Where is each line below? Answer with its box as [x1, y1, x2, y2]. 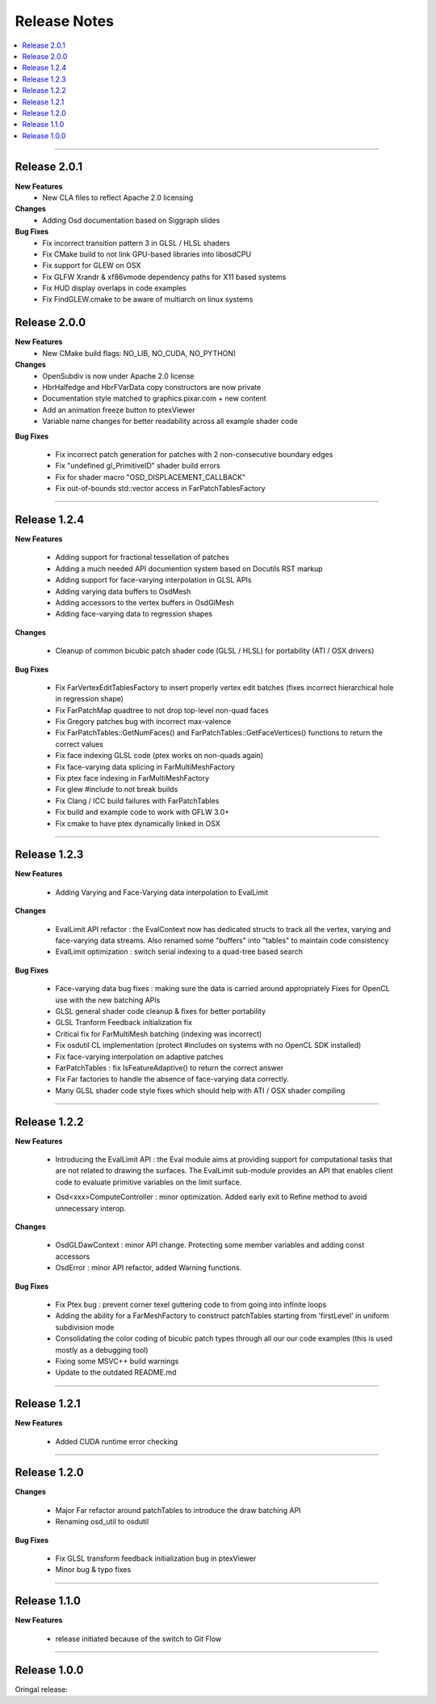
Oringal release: [15, 1684, 68, 1694]
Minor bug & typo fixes [55, 1565, 132, 1575]
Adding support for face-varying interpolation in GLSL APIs [55, 575, 252, 585]
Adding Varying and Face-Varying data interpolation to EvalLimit [55, 887, 269, 897]
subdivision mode [55, 1322, 115, 1332]
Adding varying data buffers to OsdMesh [55, 587, 191, 596]
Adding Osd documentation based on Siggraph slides [42, 215, 220, 225]
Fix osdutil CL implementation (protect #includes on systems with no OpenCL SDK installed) [55, 1041, 362, 1050]
